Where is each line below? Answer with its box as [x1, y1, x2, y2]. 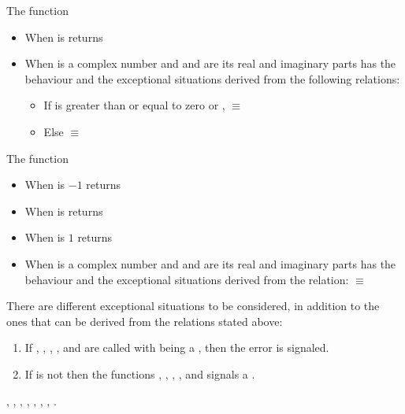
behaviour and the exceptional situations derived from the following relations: [24, 70, 400, 87]
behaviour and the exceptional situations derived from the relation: [24, 271, 349, 287]
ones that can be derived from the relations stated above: [6, 312, 283, 329]
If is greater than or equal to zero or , [43, 97, 225, 113]
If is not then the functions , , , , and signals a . [24, 365, 255, 382]
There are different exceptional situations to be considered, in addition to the [6, 298, 380, 314]
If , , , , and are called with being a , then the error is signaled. [24, 339, 329, 356]
